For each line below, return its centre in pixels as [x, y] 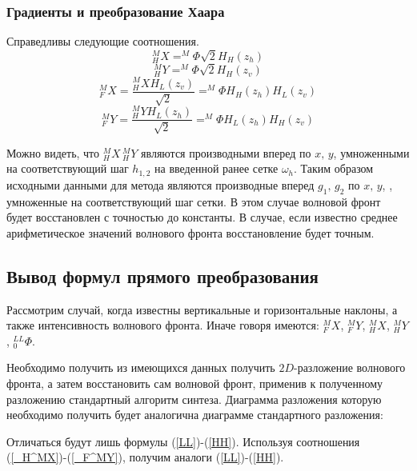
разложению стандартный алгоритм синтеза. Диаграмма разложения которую [194, 399]
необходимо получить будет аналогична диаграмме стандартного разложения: [195, 415]
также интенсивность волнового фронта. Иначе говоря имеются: [163, 325]
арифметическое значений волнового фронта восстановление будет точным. [190, 232]
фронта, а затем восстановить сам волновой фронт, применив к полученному [195, 383]
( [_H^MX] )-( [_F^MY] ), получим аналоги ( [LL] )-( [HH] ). [145, 457]
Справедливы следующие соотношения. [103, 41]
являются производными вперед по [226, 152]
